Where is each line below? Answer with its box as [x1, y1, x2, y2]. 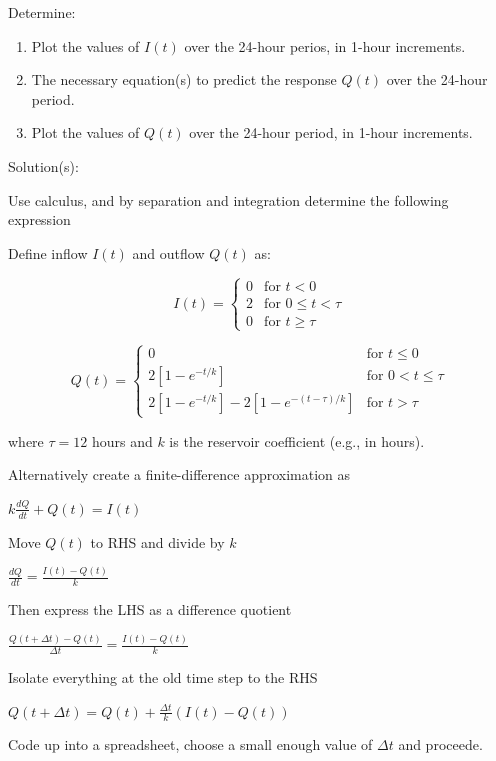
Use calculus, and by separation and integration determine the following [8, 189, 449, 210]
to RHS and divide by [90, 531, 225, 552]
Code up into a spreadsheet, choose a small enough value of [8, 734, 373, 755]
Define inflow [8, 242, 88, 263]
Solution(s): [8, 155, 79, 176]
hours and [91, 430, 153, 451]
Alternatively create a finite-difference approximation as [8, 464, 351, 485]
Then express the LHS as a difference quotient [8, 599, 292, 620]
